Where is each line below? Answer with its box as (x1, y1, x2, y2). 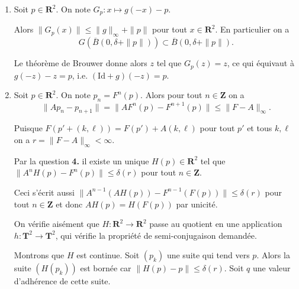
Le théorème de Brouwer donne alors (14, 57, 147, 69)
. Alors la (256, 249, 290, 261)
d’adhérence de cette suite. (14, 275, 111, 287)
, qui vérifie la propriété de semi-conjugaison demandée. (55, 229, 257, 241)
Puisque (14, 122, 43, 134)
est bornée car (80, 262, 131, 274)
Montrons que (14, 249, 65, 261)
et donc (56, 197, 83, 210)
